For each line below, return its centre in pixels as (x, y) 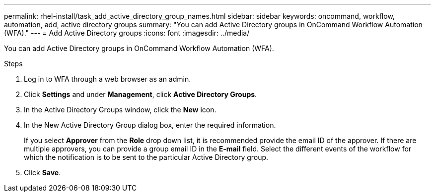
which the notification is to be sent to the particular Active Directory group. (146, 157)
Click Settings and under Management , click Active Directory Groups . (141, 94)
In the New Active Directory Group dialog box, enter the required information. (150, 125)
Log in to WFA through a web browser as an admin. (108, 79)
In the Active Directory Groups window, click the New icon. (120, 110)
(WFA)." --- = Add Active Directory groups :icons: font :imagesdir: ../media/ (127, 33)
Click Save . (42, 172)
